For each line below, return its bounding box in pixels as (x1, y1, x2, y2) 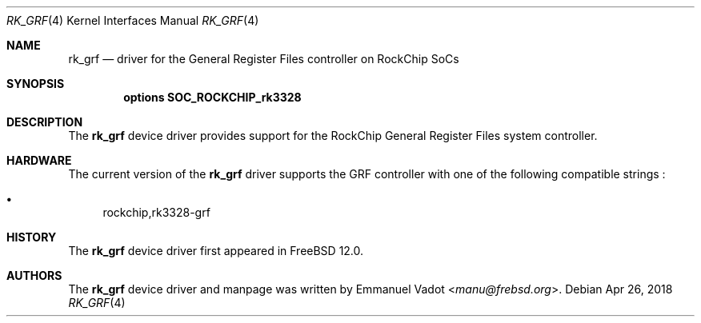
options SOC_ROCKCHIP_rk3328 (123, 90, 302, 104)
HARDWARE (6, 154, 72, 167)
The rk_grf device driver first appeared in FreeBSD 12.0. (68, 244, 364, 257)
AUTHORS (6, 269, 62, 282)
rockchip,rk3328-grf (102, 205, 210, 219)
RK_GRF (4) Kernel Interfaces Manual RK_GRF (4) (6, 14, 259, 27)
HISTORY (6, 230, 57, 244)
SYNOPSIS (6, 77, 65, 90)
